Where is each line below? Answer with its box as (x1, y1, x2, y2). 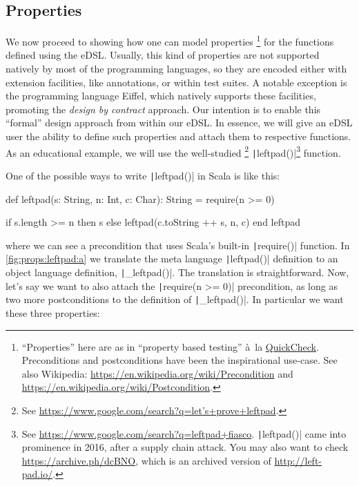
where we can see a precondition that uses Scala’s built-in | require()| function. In (6, 237, 350, 252)
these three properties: (6, 306, 100, 320)
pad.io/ (21, 467, 53, 481)
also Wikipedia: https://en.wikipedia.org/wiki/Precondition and (21, 366, 293, 380)
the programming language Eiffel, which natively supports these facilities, (6, 88, 316, 103)
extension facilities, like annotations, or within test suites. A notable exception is (6, 75, 347, 89)
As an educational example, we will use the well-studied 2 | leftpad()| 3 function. (6, 143, 341, 159)
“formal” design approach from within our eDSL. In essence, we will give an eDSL (6, 115, 353, 130)
